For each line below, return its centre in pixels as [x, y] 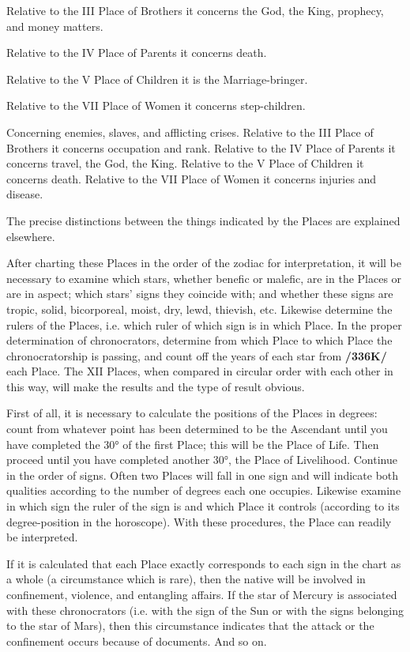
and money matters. [55, 26]
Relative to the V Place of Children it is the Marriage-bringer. [157, 79]
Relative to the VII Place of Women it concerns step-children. [156, 106]
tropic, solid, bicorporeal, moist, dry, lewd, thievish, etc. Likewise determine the [199, 309]
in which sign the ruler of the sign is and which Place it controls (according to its [203, 506]
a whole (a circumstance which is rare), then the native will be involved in [186, 579]
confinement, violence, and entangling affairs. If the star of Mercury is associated [202, 594]
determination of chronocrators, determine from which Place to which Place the [199, 340]
